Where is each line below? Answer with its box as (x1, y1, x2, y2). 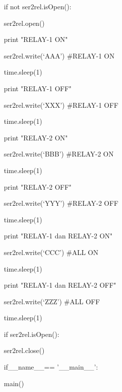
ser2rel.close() (4, 345, 45, 355)
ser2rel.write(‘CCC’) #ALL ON (4, 247, 99, 257)
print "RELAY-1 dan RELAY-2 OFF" (4, 280, 117, 290)
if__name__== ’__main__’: (4, 362, 98, 372)
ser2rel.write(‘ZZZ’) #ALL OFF (4, 296, 100, 306)
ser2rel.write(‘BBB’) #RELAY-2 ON (4, 149, 114, 159)
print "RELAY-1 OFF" (4, 83, 72, 93)
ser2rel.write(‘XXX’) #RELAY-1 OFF (4, 99, 119, 110)
